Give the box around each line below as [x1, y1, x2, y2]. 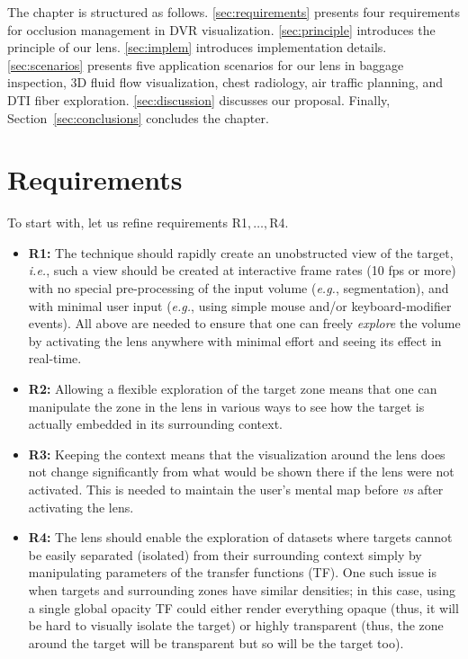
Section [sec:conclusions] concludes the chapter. [7, 108, 269, 127]
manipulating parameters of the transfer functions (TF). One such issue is [28, 563, 436, 582]
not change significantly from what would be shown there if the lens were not [28, 462, 454, 481]
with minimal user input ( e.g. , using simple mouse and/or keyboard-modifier [28, 296, 452, 315]
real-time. [28, 349, 82, 368]
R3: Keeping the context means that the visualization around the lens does [28, 444, 445, 463]
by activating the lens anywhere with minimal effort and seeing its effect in [28, 331, 442, 350]
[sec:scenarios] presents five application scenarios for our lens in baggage [7, 55, 404, 74]
